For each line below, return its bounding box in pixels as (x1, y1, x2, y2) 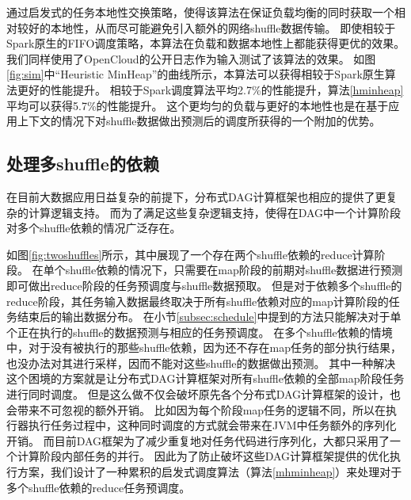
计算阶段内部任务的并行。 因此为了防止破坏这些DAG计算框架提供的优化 (17, 448, 390, 464)
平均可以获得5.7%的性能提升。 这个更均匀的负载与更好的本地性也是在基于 (6, 97, 389, 113)
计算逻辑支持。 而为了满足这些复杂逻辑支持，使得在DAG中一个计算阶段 (28, 204, 401, 220)
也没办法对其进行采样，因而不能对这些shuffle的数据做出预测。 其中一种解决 (6, 354, 396, 371)
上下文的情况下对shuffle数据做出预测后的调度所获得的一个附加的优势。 (17, 113, 381, 129)
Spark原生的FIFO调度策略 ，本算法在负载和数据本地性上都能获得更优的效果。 (6, 35, 405, 52)
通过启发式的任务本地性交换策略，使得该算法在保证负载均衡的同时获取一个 (6, 4, 394, 20)
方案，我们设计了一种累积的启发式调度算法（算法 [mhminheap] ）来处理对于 (17, 464, 402, 480)
